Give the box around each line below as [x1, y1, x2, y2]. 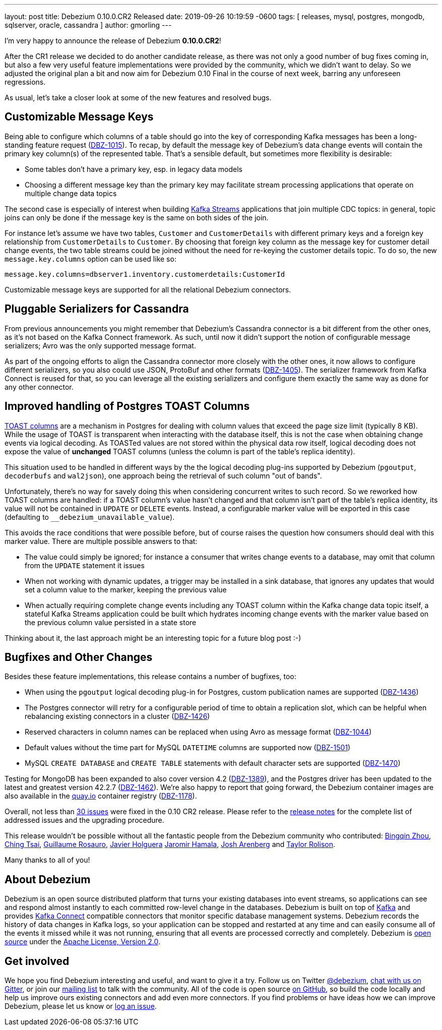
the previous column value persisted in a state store [25, 618, 197, 627]
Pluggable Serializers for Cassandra [5, 302, 189, 316]
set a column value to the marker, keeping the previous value [25, 585, 227, 594]
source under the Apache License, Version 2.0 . [5, 937, 161, 946]
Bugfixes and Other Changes [5, 650, 153, 663]
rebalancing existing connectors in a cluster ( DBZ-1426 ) [25, 712, 210, 721]
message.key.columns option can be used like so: [5, 254, 176, 263]
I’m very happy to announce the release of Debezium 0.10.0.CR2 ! [5, 36, 221, 45]
